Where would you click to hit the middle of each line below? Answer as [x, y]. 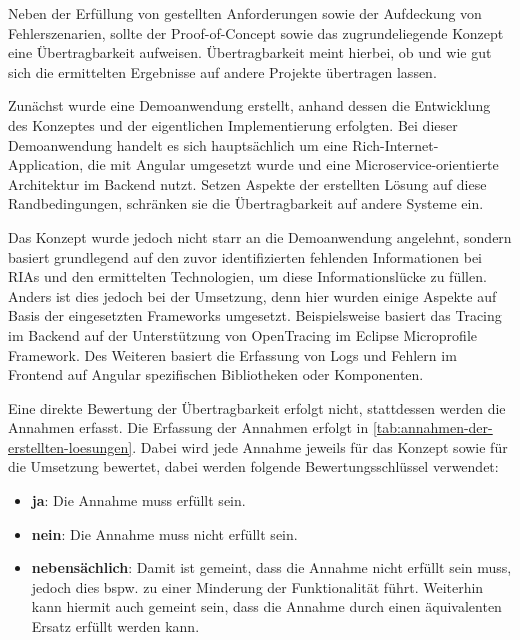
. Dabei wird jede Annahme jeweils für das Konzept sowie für [320, 446]
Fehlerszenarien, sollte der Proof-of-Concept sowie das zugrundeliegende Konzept [256, 32]
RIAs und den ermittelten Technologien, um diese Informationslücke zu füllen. [247, 276]
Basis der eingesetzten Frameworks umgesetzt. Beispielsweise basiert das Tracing [255, 315]
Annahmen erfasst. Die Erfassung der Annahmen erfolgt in [188, 427]
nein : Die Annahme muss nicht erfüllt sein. [164, 533]
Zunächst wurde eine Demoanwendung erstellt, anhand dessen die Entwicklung [249, 105]
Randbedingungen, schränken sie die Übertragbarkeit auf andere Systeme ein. [246, 203]
